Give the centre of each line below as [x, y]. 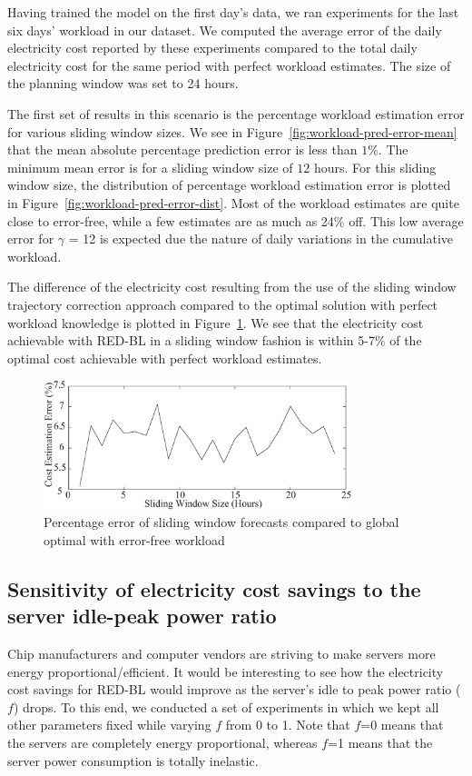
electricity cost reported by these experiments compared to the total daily [212, 48]
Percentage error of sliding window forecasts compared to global [221, 522]
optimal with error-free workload [134, 539]
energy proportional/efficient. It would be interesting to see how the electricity [226, 671]
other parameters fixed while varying [109, 725]
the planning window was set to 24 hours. [123, 83]
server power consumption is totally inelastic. [133, 760]
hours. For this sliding [375, 167]
